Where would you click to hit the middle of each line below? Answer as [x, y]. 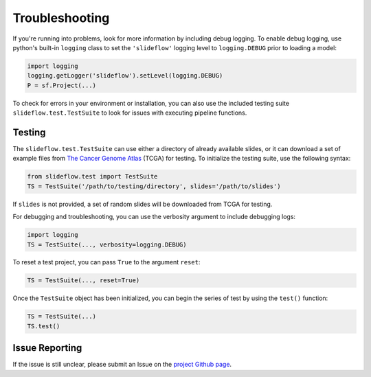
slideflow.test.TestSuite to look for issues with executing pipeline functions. [130, 113]
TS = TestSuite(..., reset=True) [83, 281]
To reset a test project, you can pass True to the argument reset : [106, 262]
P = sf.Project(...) [61, 85]
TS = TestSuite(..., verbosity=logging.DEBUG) [107, 244]
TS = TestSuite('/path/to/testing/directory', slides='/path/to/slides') [154, 186]
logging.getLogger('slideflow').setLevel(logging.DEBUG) [125, 76]
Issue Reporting [47, 348]
